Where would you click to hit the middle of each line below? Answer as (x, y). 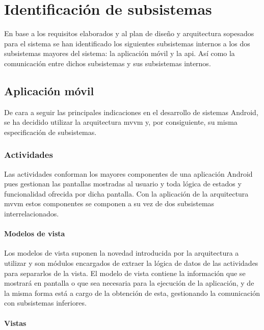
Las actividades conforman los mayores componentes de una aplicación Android (128, 173)
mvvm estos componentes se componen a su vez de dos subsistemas (109, 203)
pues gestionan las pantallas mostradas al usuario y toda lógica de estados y (123, 184)
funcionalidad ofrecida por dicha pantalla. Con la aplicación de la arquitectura (126, 193)
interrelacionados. (32, 214)
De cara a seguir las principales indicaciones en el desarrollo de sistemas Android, (131, 112)
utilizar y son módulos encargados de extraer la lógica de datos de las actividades (131, 263)
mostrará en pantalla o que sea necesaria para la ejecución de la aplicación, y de (129, 283)
